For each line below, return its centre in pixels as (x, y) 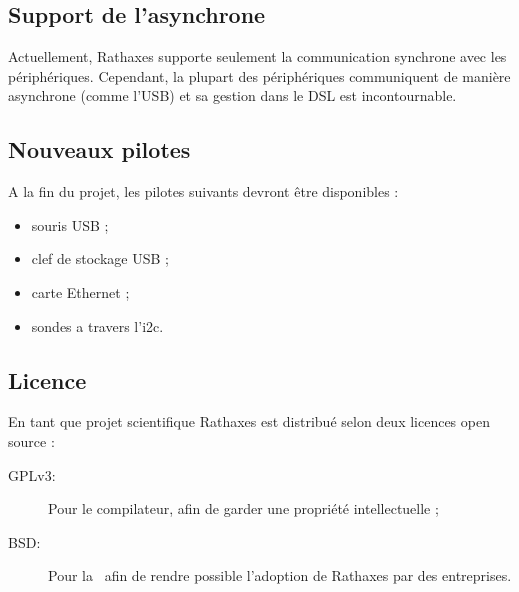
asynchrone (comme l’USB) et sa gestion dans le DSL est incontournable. (232, 95)
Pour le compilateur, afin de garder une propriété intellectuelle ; (243, 508)
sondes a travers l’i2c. (97, 325)
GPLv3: (32, 474)
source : (31, 440)
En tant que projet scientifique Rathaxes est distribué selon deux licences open (249, 421)
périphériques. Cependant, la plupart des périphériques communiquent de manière (259, 75)
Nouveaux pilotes (99, 149)
